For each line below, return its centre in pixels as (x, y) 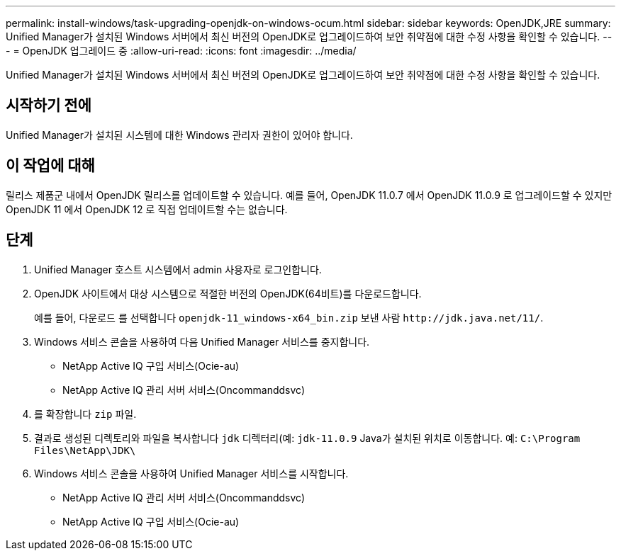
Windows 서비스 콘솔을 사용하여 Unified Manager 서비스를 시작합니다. (191, 473)
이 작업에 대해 (50, 166)
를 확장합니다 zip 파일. (85, 414)
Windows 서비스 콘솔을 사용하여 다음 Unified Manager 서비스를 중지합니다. (202, 341)
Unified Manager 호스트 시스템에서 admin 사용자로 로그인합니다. (178, 269)
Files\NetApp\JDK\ (85, 450)
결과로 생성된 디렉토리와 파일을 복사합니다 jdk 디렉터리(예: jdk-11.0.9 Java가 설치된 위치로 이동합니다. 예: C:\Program (307, 438)
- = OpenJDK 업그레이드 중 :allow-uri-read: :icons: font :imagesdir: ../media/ (181, 51)
